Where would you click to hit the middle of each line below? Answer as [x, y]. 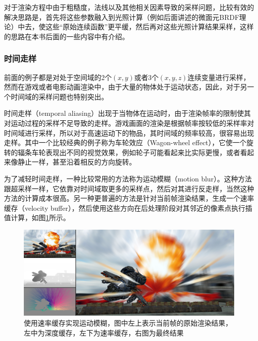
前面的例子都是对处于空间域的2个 [58, 77]
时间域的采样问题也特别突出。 [59, 96]
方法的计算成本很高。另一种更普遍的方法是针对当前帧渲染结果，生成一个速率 [129, 198]
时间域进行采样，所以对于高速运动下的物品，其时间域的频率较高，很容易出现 [129, 132]
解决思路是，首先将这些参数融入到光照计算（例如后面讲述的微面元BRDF [122, 17]
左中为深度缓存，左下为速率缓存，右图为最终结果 [104, 332]
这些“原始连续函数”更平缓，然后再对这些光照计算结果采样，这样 [150, 27]
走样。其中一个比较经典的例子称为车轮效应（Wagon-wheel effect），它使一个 [125, 142]
